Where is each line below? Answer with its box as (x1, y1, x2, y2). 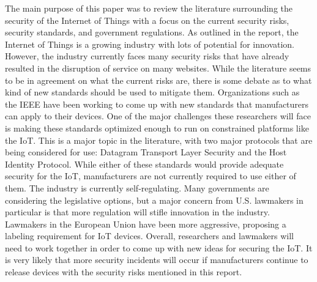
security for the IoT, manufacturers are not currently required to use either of (5, 169, 296, 182)
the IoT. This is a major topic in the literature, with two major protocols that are (5, 133, 313, 146)
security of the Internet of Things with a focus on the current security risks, (5, 13, 289, 26)
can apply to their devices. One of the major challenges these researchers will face (5, 109, 311, 122)
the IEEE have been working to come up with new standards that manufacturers (5, 97, 309, 110)
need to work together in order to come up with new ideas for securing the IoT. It (5, 241, 313, 254)
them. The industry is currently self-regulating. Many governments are (5, 181, 269, 194)
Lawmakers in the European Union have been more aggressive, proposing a (5, 217, 286, 230)
